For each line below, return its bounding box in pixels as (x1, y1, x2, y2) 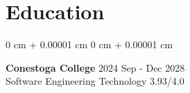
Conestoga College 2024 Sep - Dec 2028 (6, 60, 185, 74)
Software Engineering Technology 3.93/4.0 (6, 74, 184, 88)
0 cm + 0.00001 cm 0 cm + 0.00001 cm (6, 37, 173, 52)
